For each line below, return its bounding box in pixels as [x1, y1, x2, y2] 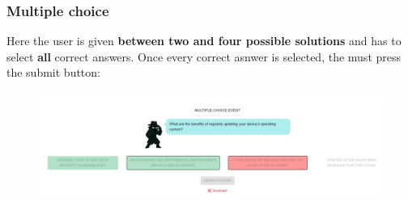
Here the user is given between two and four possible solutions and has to [6, 32, 402, 49]
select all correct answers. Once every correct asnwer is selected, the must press [6, 48, 402, 65]
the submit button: [6, 64, 100, 81]
